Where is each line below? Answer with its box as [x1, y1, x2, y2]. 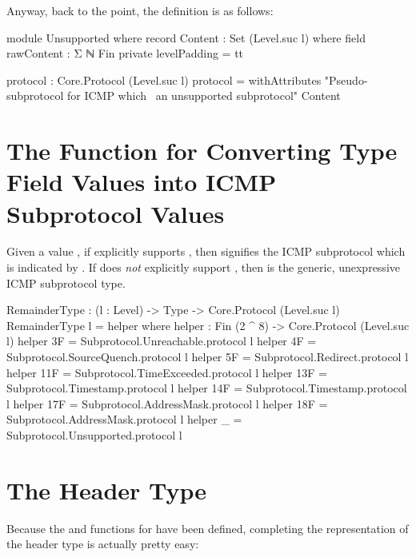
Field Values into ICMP [6, 165, 277, 198]
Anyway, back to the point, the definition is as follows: [6, 2, 274, 18]
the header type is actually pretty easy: [6, 535, 199, 552]
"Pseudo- [324, 71, 368, 88]
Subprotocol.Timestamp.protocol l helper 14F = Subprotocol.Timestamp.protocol [6, 380, 407, 396]
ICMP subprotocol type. [6, 274, 126, 291]
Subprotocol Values [6, 197, 225, 229]
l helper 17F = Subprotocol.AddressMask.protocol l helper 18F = [6, 395, 328, 412]
